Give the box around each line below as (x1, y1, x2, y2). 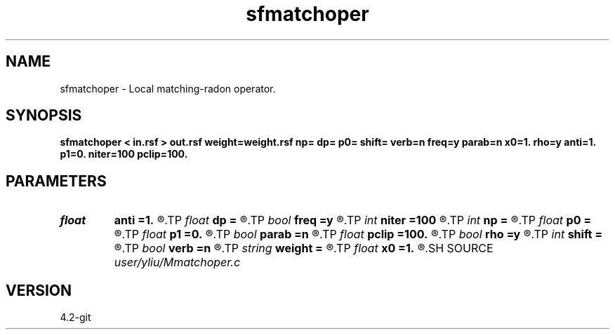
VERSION (6, 281, 72, 299)
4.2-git (60, 311, 91, 324)
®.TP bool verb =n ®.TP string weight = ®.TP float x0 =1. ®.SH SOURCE (114, 241, 494, 256)
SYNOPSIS (6, 107, 82, 125)
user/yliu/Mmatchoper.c (114, 255, 241, 270)
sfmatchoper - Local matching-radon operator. (60, 82, 276, 95)
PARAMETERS (6, 172, 107, 190)
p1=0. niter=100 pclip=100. (60, 148, 188, 160)
